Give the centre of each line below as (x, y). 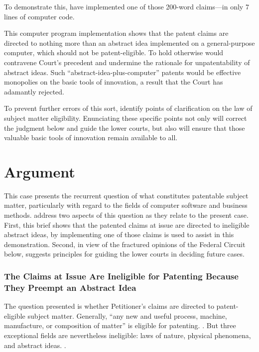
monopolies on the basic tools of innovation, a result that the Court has (114, 82)
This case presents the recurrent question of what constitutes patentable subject (126, 195)
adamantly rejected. (34, 91)
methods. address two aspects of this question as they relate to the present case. (126, 215)
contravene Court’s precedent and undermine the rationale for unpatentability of (127, 62)
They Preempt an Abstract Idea (70, 287)
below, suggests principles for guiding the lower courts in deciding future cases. (124, 254)
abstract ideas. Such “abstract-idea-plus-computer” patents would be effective (123, 72)
